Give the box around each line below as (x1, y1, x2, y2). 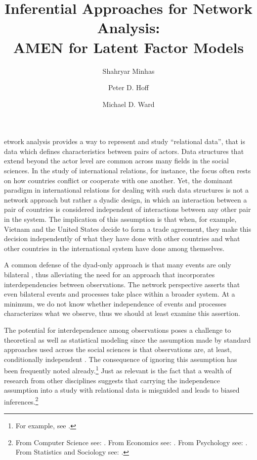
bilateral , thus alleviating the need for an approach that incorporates (4, 269, 215, 279)
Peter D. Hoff (108, 82, 149, 93)
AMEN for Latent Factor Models (13, 37, 244, 57)
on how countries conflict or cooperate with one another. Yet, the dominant (4, 175, 233, 185)
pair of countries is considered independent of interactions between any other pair (4, 204, 251, 214)
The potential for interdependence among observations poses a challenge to (4, 324, 231, 335)
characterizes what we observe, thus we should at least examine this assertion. (4, 308, 240, 318)
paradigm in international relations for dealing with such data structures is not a (4, 185, 249, 195)
